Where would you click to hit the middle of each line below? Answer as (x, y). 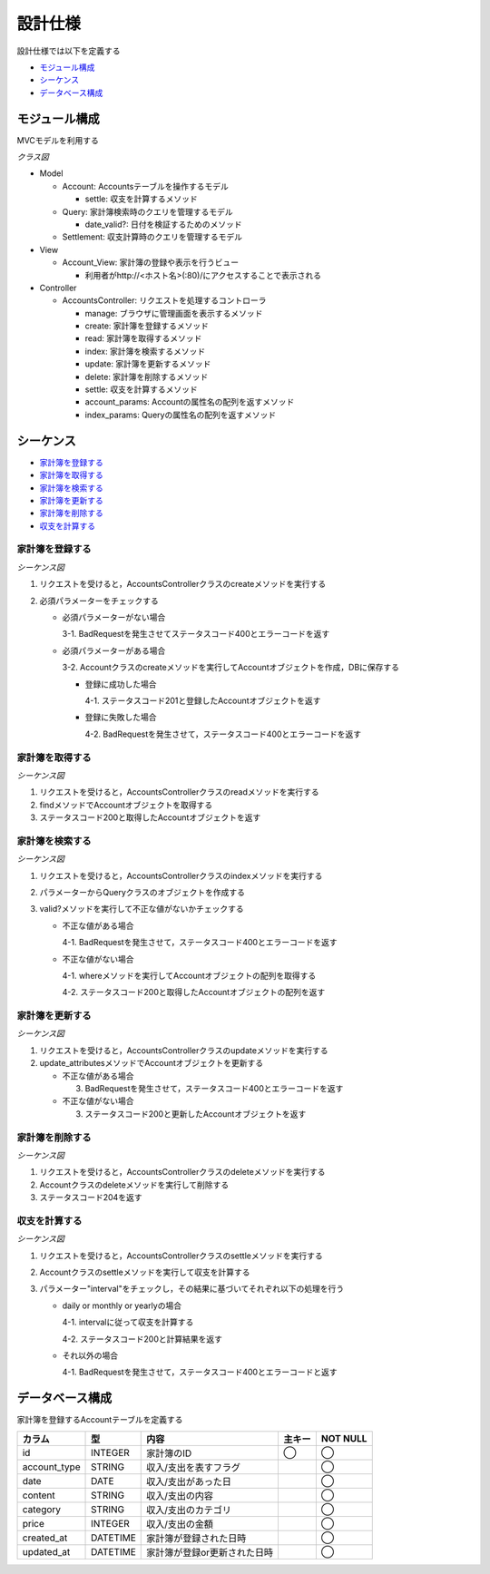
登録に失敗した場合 (121, 718)
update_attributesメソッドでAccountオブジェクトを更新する (152, 1063)
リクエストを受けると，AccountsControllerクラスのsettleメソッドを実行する (181, 1256)
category (42, 1509)
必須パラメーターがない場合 (114, 617)
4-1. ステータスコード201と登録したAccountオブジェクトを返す (203, 700)
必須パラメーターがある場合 (114, 650)
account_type (51, 1467)
